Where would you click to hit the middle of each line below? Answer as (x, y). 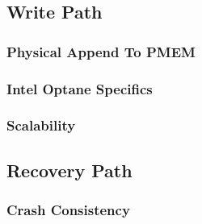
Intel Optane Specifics (80, 88)
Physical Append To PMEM (101, 51)
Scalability (41, 125)
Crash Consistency (68, 210)
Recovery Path (69, 170)
